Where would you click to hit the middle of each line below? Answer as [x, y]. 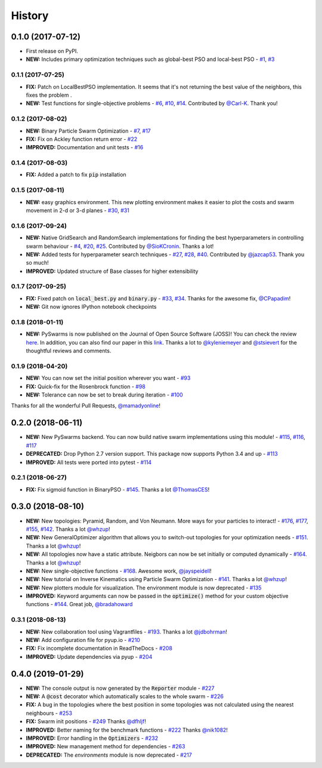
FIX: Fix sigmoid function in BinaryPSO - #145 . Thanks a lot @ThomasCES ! [118, 489]
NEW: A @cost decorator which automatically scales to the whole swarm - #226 [125, 696]
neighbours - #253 [49, 713]
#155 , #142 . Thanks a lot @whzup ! [68, 529]
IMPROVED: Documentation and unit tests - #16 [85, 148]
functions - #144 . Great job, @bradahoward [79, 604]
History [30, 16]
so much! [37, 263]
